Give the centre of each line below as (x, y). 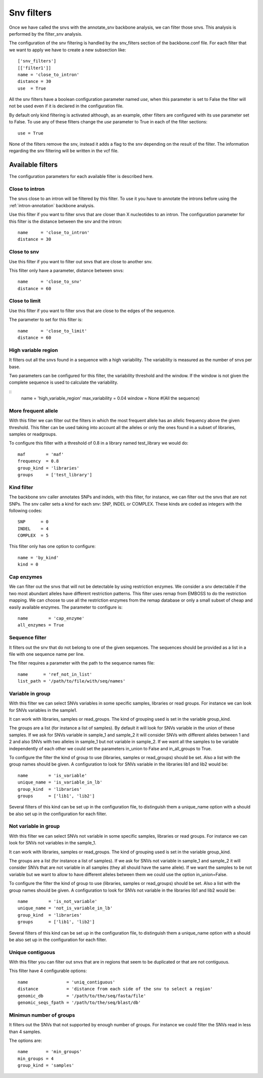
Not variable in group (35, 826)
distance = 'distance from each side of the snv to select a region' (115, 989)
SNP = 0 (33, 522)
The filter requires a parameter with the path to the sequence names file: (82, 663)
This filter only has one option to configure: (52, 547)
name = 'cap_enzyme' (51, 618)
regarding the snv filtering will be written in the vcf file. (64, 151)
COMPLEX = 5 (33, 536)
